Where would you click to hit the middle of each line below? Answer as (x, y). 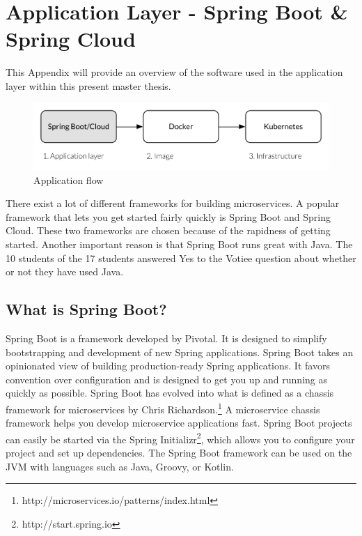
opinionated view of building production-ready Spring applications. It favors (168, 366)
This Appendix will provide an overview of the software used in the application (174, 72)
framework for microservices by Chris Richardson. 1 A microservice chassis (163, 408)
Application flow (69, 179)
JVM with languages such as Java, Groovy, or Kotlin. (120, 466)
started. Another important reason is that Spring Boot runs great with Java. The (179, 244)
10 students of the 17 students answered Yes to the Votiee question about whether (181, 258)
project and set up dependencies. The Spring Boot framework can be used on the (179, 453)
